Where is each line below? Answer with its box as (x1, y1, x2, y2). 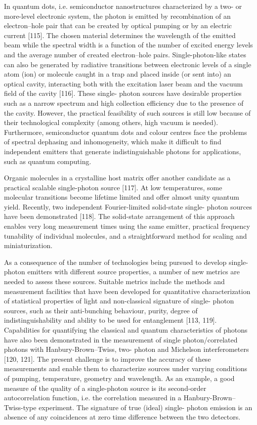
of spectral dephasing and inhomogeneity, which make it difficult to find (4, 136, 221, 147)
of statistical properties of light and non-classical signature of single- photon (4, 296, 234, 306)
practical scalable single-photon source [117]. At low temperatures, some (4, 182, 222, 192)
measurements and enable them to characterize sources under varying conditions (4, 363, 248, 374)
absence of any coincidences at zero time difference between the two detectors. (4, 412, 241, 422)
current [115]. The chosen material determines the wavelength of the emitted (4, 30, 236, 40)
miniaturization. (4, 240, 53, 251)
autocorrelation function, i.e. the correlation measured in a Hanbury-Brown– (4, 392, 236, 403)
